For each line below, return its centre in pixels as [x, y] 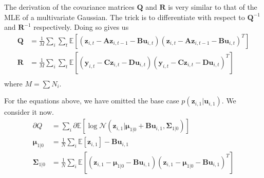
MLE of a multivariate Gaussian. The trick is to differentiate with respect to [125, 17]
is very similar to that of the [213, 7]
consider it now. [29, 112]
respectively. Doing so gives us [81, 27]
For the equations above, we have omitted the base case [92, 101]
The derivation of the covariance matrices [69, 7]
